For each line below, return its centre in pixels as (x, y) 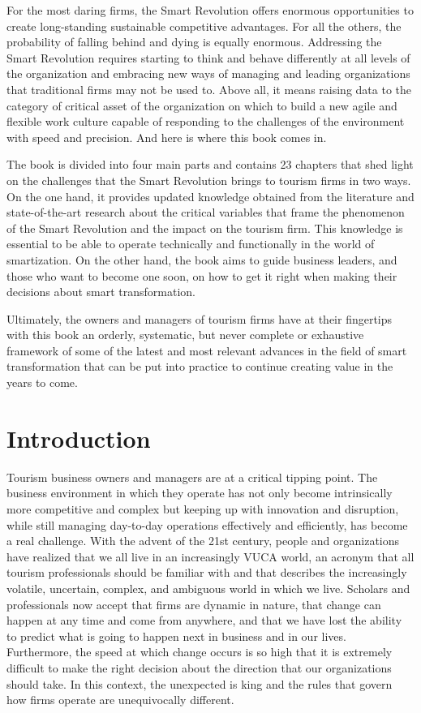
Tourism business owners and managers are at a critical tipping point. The (192, 477)
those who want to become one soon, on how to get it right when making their (202, 275)
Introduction (79, 438)
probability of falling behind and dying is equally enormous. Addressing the (194, 42)
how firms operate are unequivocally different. (120, 700)
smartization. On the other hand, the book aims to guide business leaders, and (202, 259)
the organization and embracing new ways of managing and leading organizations (208, 73)
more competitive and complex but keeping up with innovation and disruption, (203, 508)
